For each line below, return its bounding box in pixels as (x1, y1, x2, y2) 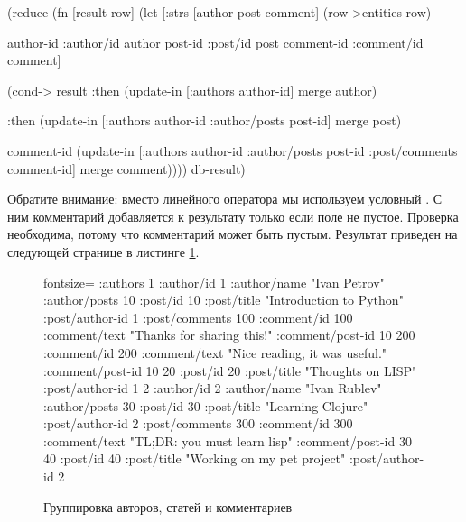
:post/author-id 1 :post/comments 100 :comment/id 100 (43, 307, 353, 326)
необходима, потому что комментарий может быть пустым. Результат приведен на (7, 224, 458, 243)
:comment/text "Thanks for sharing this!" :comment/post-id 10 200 (43, 325, 415, 344)
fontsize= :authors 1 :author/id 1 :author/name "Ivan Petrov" (43, 272, 385, 291)
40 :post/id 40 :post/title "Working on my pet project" (43, 449, 346, 468)
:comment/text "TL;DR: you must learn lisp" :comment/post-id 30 (43, 431, 412, 450)
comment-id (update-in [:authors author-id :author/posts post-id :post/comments (7, 141, 458, 160)
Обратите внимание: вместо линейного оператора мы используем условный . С (7, 189, 443, 208)
